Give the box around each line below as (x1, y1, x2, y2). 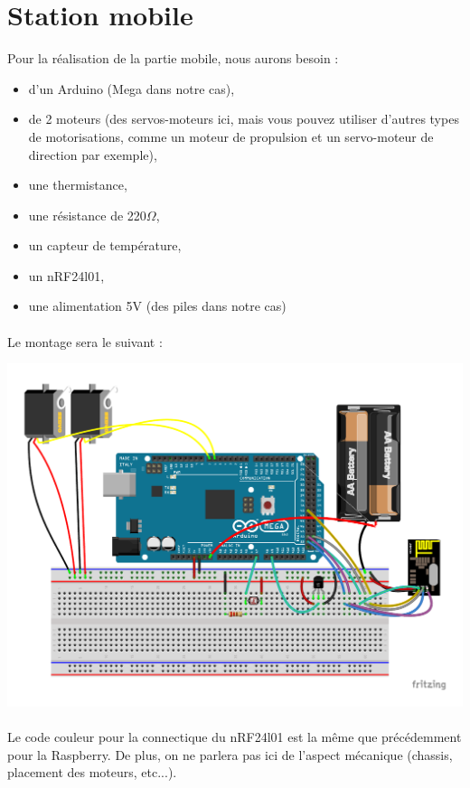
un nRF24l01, (28, 266, 105, 285)
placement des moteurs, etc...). (7, 763, 177, 782)
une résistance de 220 (28, 205, 146, 224)
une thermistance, (28, 175, 127, 194)
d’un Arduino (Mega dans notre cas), (28, 79, 235, 98)
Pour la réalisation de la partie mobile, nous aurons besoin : (7, 49, 339, 68)
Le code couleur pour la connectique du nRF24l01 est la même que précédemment (7, 727, 462, 746)
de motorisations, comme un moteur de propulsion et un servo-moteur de (28, 127, 434, 145)
